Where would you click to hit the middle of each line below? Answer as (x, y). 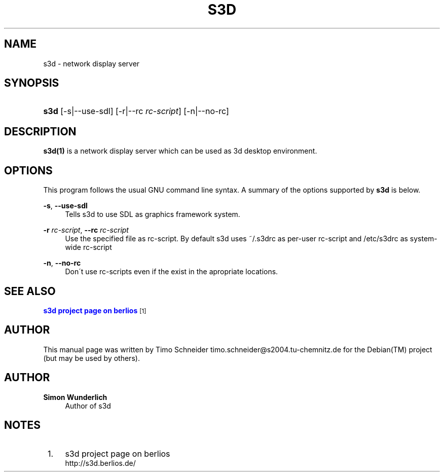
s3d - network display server (91, 63)
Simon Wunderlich (75, 397)
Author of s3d (88, 406)
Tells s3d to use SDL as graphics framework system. (153, 214)
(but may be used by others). (91, 358)
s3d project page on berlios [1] (95, 310)
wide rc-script (88, 247)
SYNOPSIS (32, 83)
